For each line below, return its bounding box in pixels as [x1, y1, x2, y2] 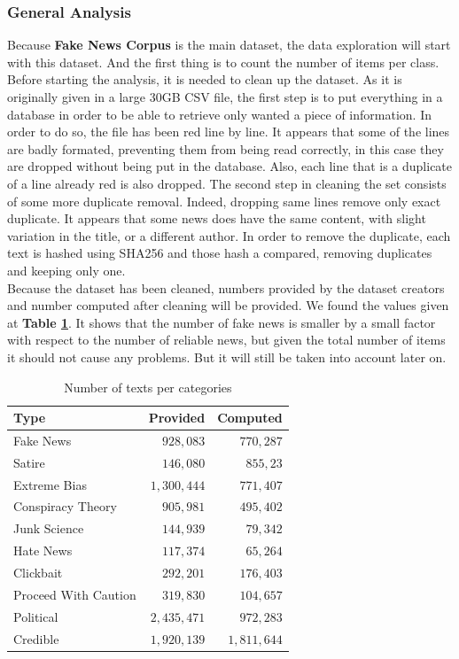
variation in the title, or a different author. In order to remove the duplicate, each [7, 226, 451, 244]
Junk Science [13, 519, 84, 538]
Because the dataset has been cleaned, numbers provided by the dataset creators [7, 278, 445, 297]
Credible [13, 629, 59, 647]
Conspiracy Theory [13, 497, 117, 516]
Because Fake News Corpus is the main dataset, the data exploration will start [7, 35, 451, 54]
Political [13, 607, 58, 625]
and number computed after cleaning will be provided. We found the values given [7, 296, 449, 314]
